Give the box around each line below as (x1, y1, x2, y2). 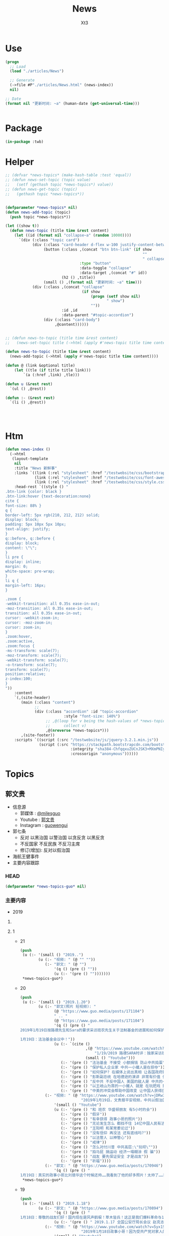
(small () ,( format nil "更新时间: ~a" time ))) (43, 279, 142, 285)
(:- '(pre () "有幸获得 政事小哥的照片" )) (60, 1116, 143, 1122)
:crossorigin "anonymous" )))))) (70, 751, 138, 756)
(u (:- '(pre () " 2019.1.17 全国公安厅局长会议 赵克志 (53, 1220, 164, 1225)
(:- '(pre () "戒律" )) (60, 1140, 107, 1145)
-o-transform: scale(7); (5, 662, 57, 667)
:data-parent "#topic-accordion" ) (61, 313, 134, 318)
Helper (5, 156, 34, 167)
